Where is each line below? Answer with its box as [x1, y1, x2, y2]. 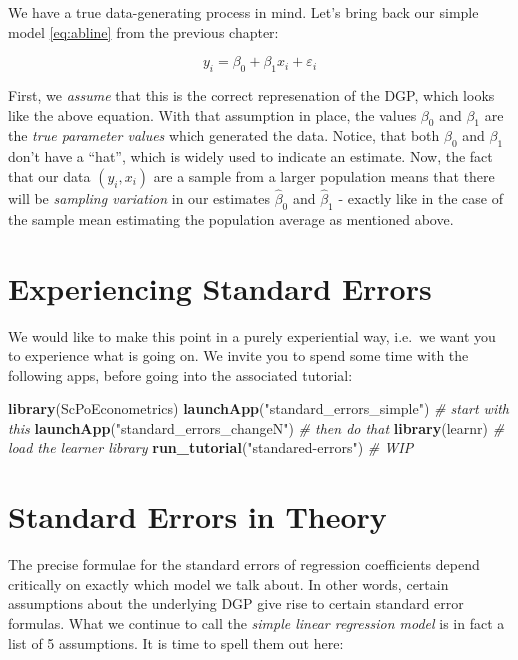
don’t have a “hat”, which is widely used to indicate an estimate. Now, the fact [8, 146, 493, 167]
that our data [8, 165, 91, 186]
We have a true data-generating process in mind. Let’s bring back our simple [8, 2, 479, 22]
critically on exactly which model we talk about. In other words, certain [8, 573, 449, 594]
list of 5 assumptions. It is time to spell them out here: [8, 632, 344, 653]
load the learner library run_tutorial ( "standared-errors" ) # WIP [8, 437, 414, 458]
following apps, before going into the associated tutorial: [8, 364, 353, 385]
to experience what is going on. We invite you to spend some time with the [8, 345, 469, 366]
